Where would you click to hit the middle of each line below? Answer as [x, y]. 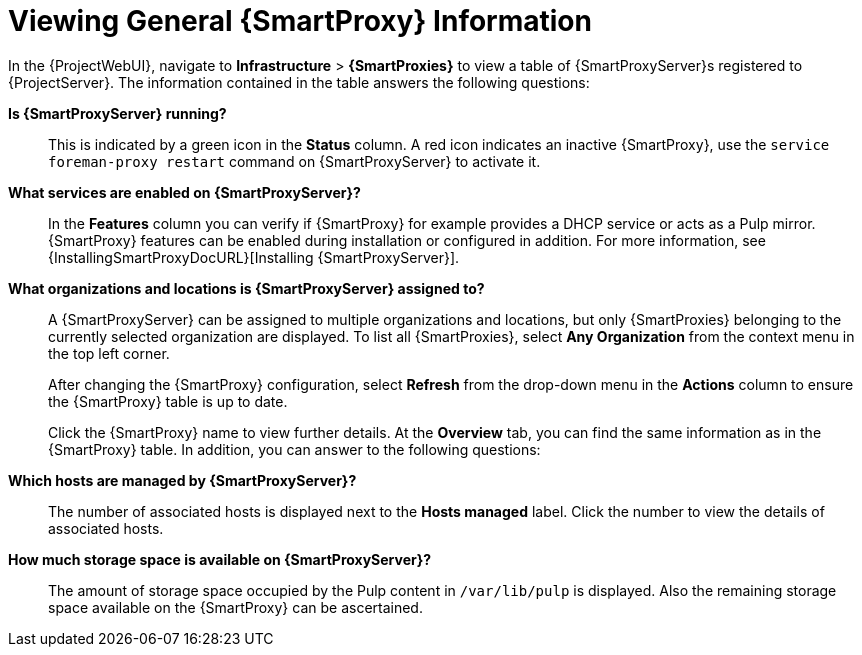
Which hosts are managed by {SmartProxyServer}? [182, 480]
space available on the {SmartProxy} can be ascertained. [235, 607]
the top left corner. [109, 353]
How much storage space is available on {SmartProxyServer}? [220, 559]
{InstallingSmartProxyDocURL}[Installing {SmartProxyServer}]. [254, 257]
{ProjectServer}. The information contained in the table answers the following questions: [299, 82]
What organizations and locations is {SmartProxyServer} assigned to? [246, 288]
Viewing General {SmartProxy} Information [300, 21]
